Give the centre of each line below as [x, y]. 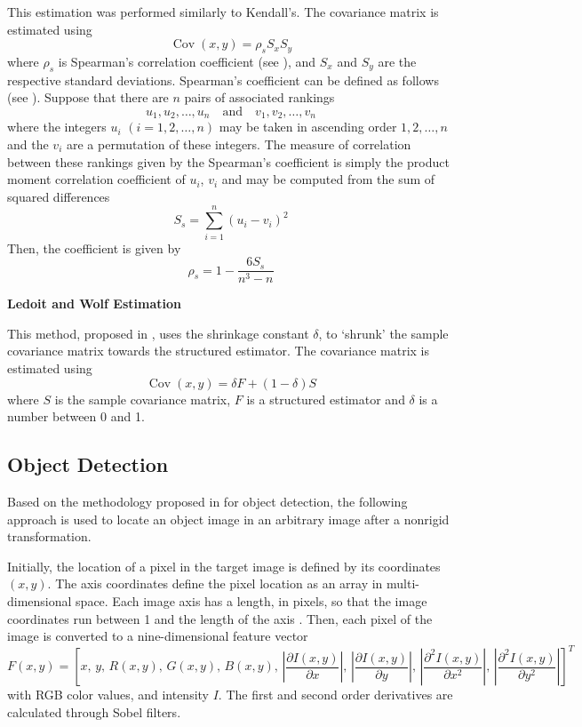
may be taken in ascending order [308, 127]
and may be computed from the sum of [328, 179]
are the [397, 61]
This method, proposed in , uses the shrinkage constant [158, 333]
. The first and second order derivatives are [335, 695]
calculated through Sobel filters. [94, 711]
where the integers [57, 127]
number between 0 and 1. [76, 416]
